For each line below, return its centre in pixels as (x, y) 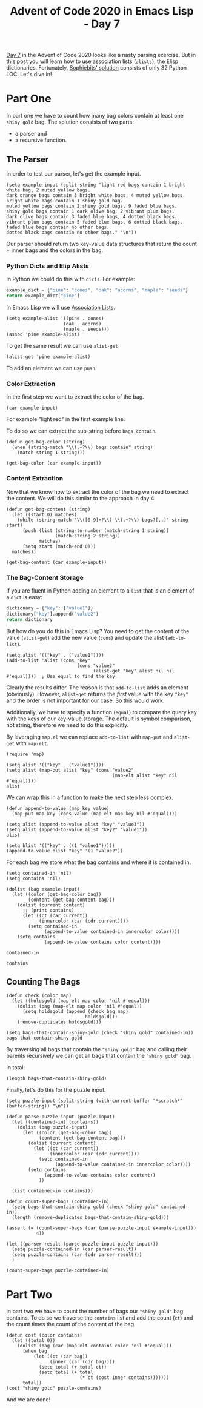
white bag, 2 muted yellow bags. (48, 190)
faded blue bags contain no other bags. (58, 227)
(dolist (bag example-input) (43, 889)
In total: (16, 1068)
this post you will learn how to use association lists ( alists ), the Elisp (92, 61)
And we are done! (28, 1400)
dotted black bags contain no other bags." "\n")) (72, 232)
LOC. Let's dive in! (29, 75)
